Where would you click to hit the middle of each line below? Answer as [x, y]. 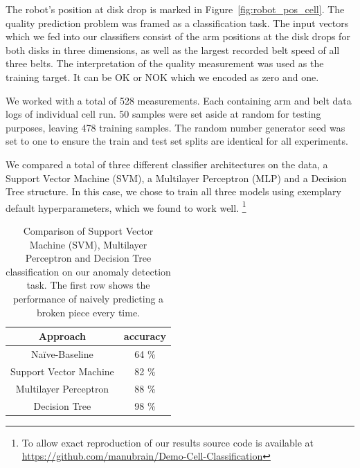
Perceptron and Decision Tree [88, 258]
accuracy [145, 336]
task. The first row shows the [88, 285]
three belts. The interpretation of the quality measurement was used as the [165, 63]
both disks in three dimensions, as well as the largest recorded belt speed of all [173, 49]
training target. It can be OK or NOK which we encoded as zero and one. [162, 76]
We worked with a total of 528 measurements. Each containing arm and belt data [179, 100]
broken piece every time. [89, 312]
